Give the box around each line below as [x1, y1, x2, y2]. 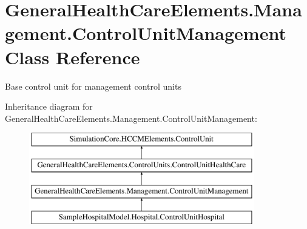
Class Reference [5, 44, 140, 69]
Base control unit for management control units [5, 79, 181, 92]
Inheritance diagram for [5, 100, 93, 113]
